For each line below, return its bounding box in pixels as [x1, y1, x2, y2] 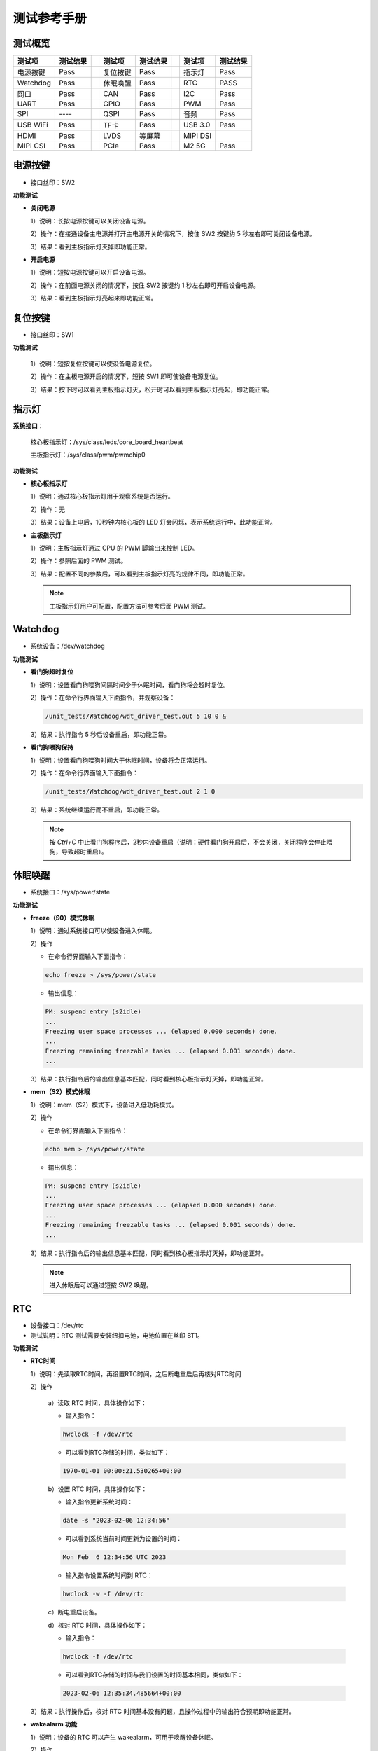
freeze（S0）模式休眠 [30, 913, 95, 922]
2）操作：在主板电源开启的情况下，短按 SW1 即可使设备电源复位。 [30, 372, 222, 381]
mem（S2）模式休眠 [30, 1088, 90, 1096]
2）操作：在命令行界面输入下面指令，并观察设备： [30, 693, 176, 702]
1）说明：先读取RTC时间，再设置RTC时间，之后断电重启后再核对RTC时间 [30, 1369, 241, 1378]
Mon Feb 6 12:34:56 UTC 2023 [62, 1553, 167, 1561]
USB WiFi [17, 120, 48, 130]
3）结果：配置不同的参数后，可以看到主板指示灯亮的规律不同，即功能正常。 [30, 569, 249, 578]
